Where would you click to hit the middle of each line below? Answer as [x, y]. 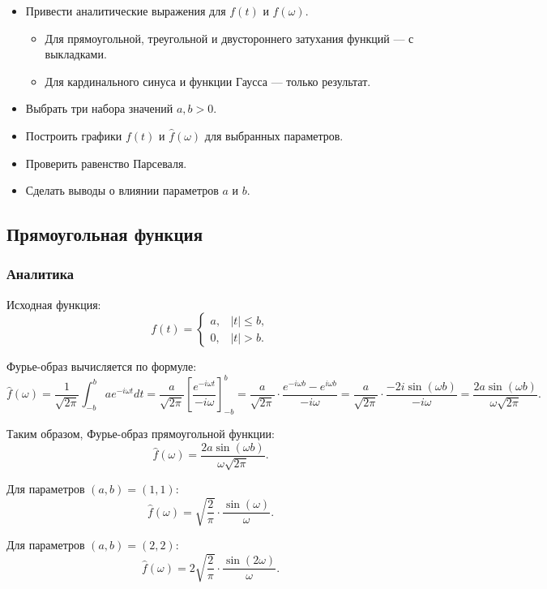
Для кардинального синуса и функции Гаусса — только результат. [208, 81]
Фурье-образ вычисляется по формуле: [102, 366]
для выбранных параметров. [274, 135]
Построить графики [74, 135]
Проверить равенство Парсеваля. [106, 163]
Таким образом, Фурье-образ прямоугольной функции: [141, 434]
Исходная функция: [54, 304]
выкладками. [76, 54]
